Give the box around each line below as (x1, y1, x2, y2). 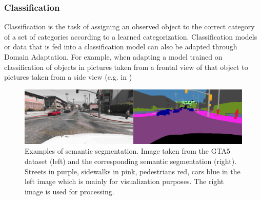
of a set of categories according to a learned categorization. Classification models (4, 31, 257, 42)
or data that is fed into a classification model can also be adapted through (4, 41, 237, 52)
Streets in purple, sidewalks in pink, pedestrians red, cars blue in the (25, 166, 240, 176)
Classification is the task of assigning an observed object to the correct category (4, 21, 255, 32)
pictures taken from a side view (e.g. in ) (4, 71, 132, 82)
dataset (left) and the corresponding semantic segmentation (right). (25, 155, 237, 166)
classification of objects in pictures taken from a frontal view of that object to (4, 61, 248, 72)
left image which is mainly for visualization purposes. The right (25, 176, 224, 187)
